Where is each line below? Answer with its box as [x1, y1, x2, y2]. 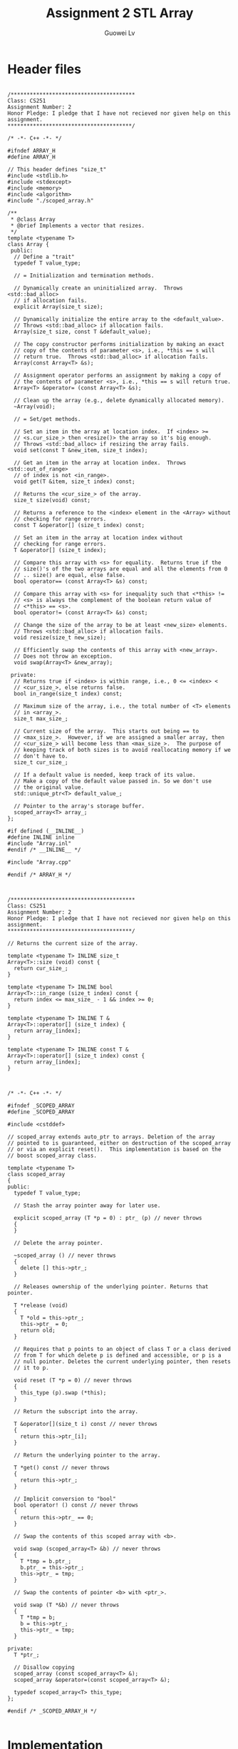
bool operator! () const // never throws [14, 1501, 139, 1509]
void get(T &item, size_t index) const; [14, 478, 135, 485]
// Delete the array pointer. [14, 1239, 103, 1246]
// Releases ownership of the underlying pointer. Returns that [14, 1283, 209, 1290]
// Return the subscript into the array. [14, 1407, 139, 1415]
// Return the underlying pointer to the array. [14, 1452, 161, 1459]
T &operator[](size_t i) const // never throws [14, 1420, 158, 1427]
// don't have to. [14, 753, 69, 760]
